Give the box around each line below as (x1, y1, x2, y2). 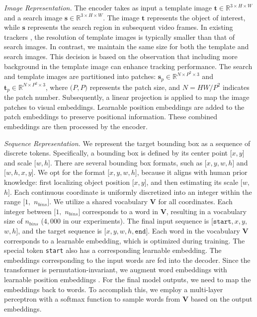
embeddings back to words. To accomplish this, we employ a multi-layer (4, 284, 223, 294)
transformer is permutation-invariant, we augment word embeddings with (4, 264, 227, 275)
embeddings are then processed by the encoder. (4, 121, 148, 131)
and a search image (4, 12, 63, 22)
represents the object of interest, (147, 12, 246, 22)
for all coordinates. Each (158, 196, 233, 207)
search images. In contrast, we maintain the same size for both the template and (4, 41, 249, 52)
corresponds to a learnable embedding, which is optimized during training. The (4, 235, 245, 245)
